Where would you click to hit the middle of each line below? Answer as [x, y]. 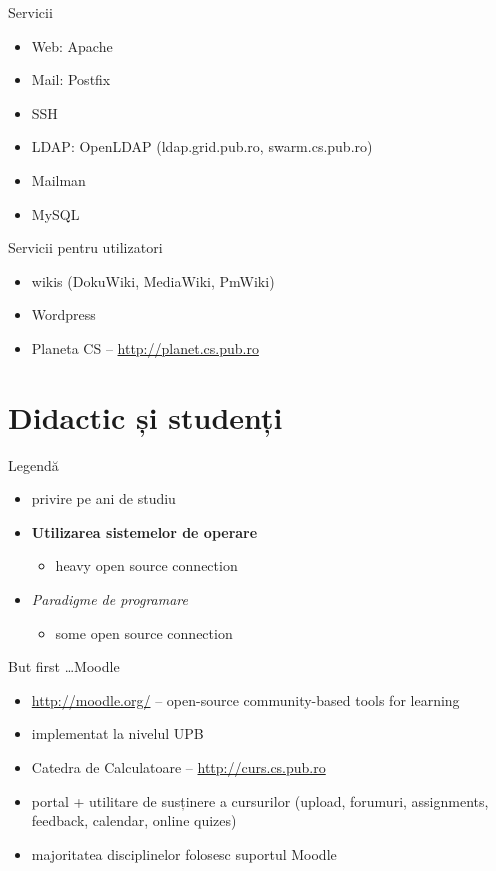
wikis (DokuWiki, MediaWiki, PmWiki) [153, 280]
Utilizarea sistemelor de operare [144, 531]
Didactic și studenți [145, 416]
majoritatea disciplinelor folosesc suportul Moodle [184, 853]
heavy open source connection [146, 565]
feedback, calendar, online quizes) [134, 820]
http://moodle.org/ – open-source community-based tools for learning [245, 699]
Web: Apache [72, 45]
